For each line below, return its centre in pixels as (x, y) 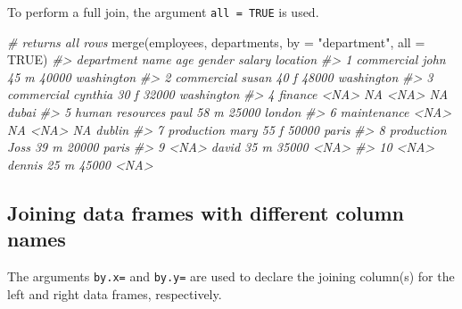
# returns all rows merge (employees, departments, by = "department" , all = (216, 42)
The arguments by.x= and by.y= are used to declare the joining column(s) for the (231, 276)
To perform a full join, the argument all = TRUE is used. (163, 12)
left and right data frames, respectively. (115, 293)
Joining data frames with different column (206, 212)
